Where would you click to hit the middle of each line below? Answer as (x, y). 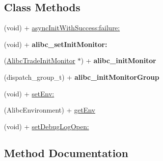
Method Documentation (66, 152)
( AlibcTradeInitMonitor (40, 60)
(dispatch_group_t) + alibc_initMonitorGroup (82, 77)
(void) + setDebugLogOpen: (47, 126)
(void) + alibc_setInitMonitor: (56, 44)
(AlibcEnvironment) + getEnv (50, 110)
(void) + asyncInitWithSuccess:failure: (62, 28)
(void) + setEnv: (29, 93)
